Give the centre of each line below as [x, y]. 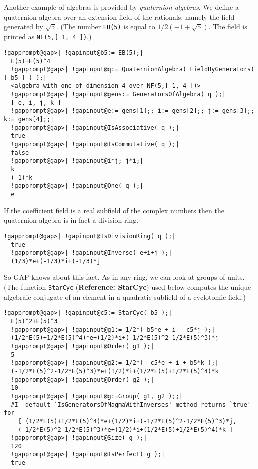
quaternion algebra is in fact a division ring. [71, 220]
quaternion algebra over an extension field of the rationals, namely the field [119, 16]
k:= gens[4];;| [29, 119]
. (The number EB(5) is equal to [106, 26]
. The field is [228, 26]
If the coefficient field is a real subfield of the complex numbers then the [114, 210]
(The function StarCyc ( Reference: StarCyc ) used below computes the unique [128, 287]
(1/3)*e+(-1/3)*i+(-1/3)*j [56, 261]
